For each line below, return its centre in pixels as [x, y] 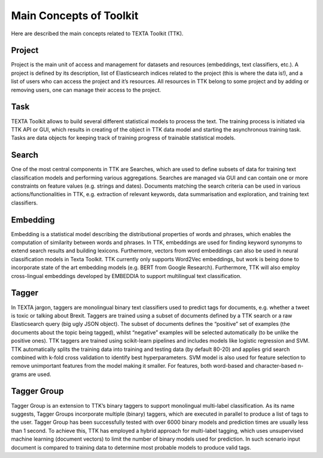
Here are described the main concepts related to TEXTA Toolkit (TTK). [97, 33]
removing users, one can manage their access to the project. [86, 90]
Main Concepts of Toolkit [75, 16]
